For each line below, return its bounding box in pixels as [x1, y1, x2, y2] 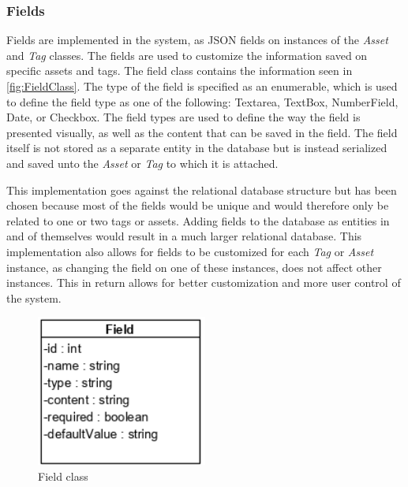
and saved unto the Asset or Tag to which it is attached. [6, 154, 279, 171]
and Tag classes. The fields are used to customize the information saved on [6, 46, 368, 63]
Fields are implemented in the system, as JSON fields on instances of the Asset [6, 32, 388, 48]
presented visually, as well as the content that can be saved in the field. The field [6, 124, 398, 140]
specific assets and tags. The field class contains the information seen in [6, 62, 353, 79]
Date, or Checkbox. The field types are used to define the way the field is [6, 109, 361, 125]
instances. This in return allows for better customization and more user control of [6, 274, 401, 291]
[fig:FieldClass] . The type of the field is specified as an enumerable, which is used [6, 78, 398, 94]
